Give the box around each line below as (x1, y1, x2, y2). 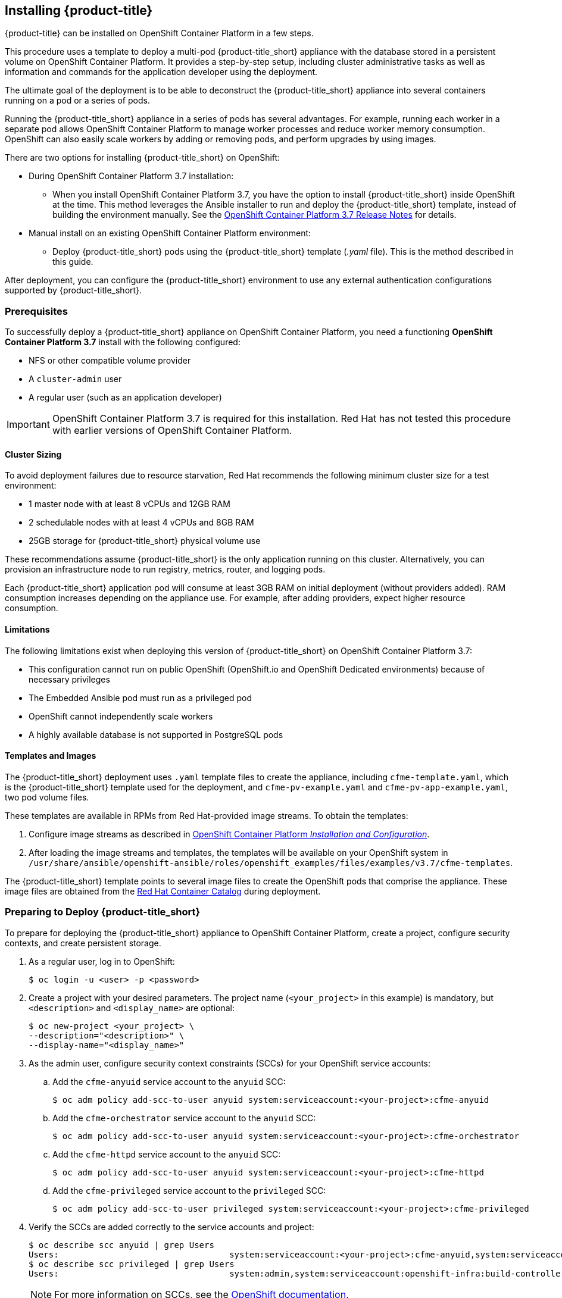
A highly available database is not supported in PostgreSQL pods (29, 729, 283, 740)
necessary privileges (29, 674, 110, 684)
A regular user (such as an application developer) (29, 392, 222, 403)
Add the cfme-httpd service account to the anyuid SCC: (52, 1149, 281, 1159)
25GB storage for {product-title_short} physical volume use (29, 536, 261, 546)
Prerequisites (5, 305, 68, 317)
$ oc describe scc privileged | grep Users (29, 1259, 235, 1269)
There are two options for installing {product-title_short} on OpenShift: (5, 152, 280, 163)
